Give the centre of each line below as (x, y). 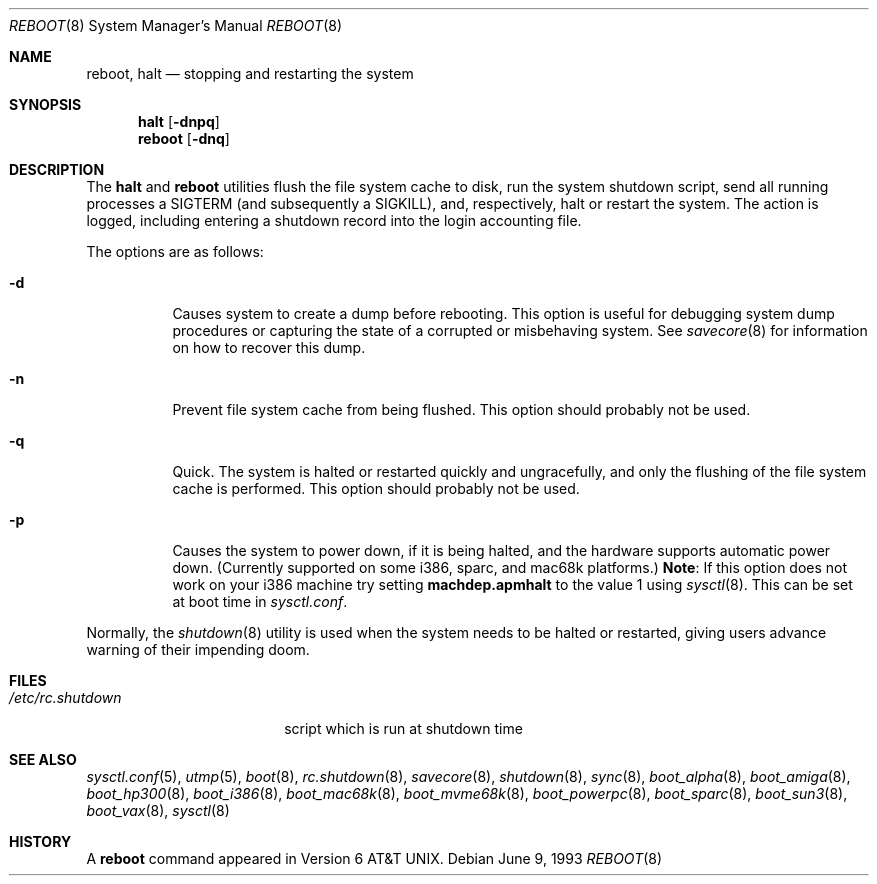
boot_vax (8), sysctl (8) (158, 810)
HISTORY (40, 841)
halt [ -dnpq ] (179, 121)
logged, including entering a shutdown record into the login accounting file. (334, 220)
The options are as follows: (175, 251)
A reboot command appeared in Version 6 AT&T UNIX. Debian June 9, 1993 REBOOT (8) (374, 858)
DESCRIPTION (57, 169)
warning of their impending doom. (198, 649)
